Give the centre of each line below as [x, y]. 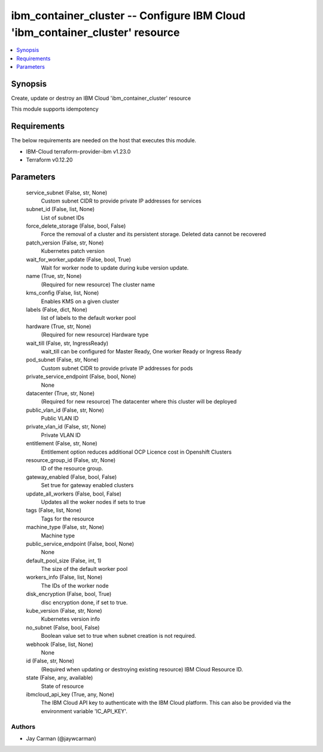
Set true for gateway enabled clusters [87, 485]
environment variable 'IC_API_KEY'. [84, 711]
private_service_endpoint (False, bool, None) [81, 377]
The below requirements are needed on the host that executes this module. [104, 140]
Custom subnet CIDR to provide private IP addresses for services [121, 201]
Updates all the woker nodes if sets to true [93, 502]
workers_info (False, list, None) [64, 577]
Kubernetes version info [71, 619]
